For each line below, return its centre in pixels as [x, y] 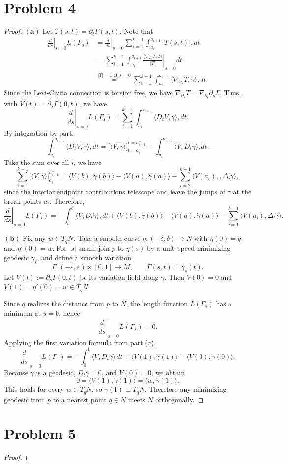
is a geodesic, [56, 372]
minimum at [23, 313]
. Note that [136, 31]
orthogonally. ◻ [180, 399]
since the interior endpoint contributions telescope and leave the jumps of [115, 191]
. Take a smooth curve [107, 238]
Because [16, 372]
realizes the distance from [66, 303]
